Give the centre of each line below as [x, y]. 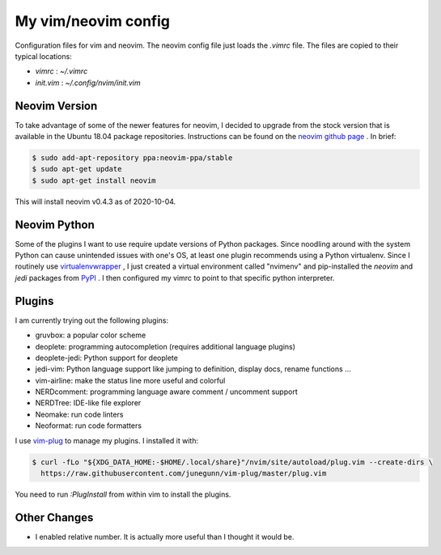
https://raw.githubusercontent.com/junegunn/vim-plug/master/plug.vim [184, 474]
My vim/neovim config [92, 21]
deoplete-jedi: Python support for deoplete [106, 358]
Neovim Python [55, 225]
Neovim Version [56, 106]
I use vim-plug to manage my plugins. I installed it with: [106, 440]
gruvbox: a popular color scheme [91, 335]
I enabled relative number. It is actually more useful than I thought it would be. [165, 536]
